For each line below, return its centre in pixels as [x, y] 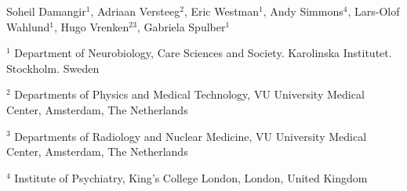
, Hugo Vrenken [91, 26]
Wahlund [28, 26]
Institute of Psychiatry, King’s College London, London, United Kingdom [191, 177]
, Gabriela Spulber [181, 26]
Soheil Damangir [46, 11]
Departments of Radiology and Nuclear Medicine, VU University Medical [191, 136]
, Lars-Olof [374, 11]
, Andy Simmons [303, 11]
